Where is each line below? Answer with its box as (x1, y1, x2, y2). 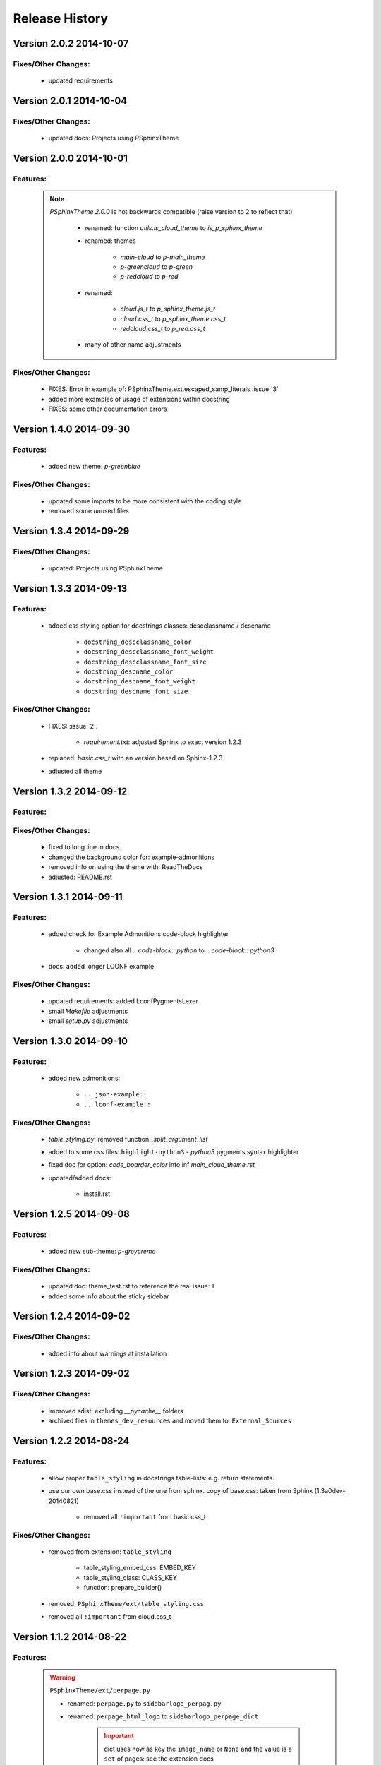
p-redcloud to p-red (120, 273, 179, 281)
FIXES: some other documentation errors (48, 405, 167, 413)
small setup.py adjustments (48, 1017, 128, 1025)
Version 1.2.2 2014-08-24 (13, 1435, 130, 1447)
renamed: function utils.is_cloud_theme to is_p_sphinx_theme (85, 223, 262, 232)
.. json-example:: (83, 1091, 147, 1099)
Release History (13, 11, 109, 26)
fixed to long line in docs (48, 843, 120, 851)
